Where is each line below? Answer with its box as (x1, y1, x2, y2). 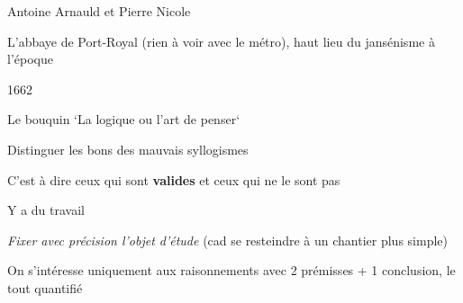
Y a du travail (7, 201, 85, 219)
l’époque (7, 49, 53, 68)
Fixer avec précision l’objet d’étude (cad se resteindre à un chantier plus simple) (7, 230, 448, 249)
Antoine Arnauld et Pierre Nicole (7, 2, 191, 20)
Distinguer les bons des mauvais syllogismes (7, 139, 249, 158)
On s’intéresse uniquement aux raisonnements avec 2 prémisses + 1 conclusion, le (7, 261, 456, 280)
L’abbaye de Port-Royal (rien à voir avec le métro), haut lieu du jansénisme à (7, 31, 435, 50)
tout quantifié (7, 278, 83, 297)
